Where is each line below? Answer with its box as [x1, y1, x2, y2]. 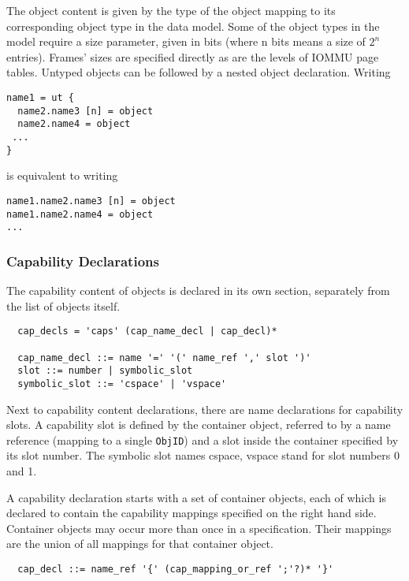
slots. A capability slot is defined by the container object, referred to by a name [6, 416, 391, 433]
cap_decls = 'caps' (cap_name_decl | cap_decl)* [17, 326, 277, 337]
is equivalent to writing [6, 167, 118, 184]
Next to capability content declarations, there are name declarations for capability [6, 400, 403, 417]
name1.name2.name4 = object [6, 208, 154, 220]
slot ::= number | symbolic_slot [17, 365, 193, 377]
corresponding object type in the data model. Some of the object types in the [6, 17, 380, 34]
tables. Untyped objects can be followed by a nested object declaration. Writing [6, 64, 391, 80]
